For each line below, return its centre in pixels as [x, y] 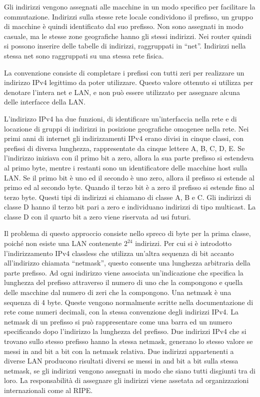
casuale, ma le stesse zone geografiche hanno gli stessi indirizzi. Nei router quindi [128, 36]
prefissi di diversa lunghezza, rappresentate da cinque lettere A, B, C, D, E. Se [124, 148]
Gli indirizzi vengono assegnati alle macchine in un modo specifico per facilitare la [130, 6]
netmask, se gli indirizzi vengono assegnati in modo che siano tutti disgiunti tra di [130, 370]
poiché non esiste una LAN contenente [63, 243]
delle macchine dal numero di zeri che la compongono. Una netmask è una [118, 292]
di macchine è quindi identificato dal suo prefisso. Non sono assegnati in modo [124, 26]
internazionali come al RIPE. [48, 390]
